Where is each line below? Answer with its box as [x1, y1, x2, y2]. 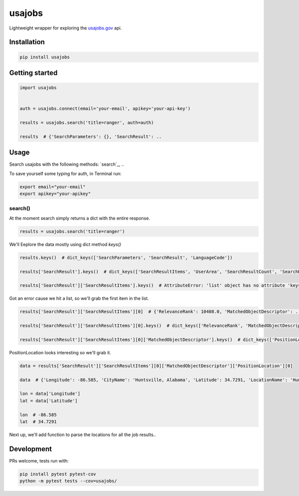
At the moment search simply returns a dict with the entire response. [9, 215, 150, 221]
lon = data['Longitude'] [19, 391, 81, 397]
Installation [9, 38, 45, 46]
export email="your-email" [19, 184, 86, 190]
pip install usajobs [19, 54, 70, 60]
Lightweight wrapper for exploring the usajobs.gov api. [9, 25, 122, 31]
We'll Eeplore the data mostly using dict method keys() [9, 241, 122, 247]
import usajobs [19, 85, 57, 91]
